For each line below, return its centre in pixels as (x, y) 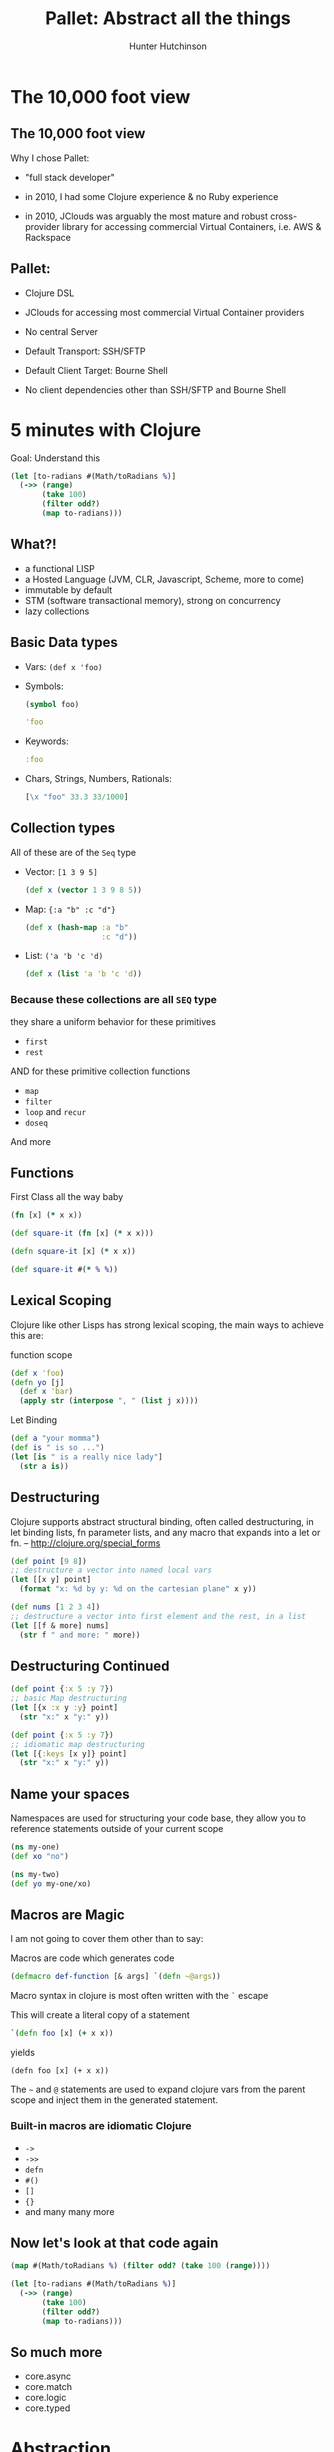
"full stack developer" (69, 177)
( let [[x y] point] (51, 1580)
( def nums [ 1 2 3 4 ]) (55, 1607)
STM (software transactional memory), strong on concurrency (153, 600)
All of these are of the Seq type (73, 852)
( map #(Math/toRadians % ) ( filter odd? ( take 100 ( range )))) (140, 2266)
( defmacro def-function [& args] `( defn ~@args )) (116, 1977)
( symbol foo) (52, 704)
